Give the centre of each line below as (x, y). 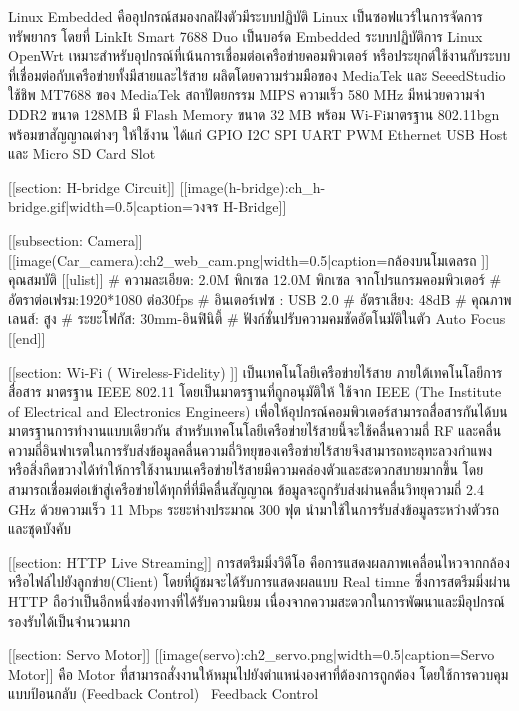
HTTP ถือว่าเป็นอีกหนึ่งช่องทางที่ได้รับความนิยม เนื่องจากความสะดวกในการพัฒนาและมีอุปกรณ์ (256, 601)
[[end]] (27, 337)
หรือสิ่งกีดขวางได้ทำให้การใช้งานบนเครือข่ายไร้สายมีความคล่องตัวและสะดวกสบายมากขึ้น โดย (246, 469)
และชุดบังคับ (39, 528)
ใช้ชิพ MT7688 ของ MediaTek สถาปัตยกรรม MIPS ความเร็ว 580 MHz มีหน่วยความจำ (246, 94)
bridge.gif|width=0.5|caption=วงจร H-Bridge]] (147, 206)
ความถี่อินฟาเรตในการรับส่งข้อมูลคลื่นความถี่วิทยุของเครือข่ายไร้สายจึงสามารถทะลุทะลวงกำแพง (250, 449)
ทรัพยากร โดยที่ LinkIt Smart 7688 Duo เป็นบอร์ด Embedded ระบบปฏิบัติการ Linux (245, 35)
